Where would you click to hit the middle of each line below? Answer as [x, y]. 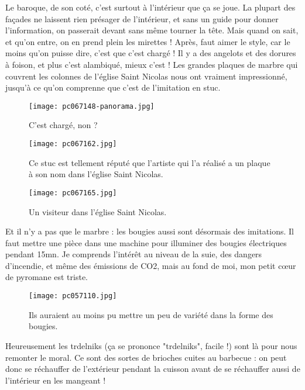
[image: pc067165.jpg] [73, 193]
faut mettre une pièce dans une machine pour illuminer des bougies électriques [146, 242]
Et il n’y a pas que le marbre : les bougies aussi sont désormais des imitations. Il [150, 231]
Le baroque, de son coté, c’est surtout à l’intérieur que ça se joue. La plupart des [150, 7]
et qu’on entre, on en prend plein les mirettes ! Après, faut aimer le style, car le [148, 41]
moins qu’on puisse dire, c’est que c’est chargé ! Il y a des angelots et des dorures [151, 53]
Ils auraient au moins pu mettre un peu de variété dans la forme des [151, 314]
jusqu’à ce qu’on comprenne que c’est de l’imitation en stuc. [113, 87]
